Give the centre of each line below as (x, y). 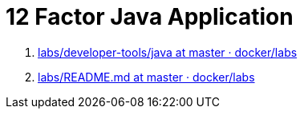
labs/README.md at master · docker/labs (146, 77)
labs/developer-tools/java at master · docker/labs (168, 52)
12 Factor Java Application (150, 17)
